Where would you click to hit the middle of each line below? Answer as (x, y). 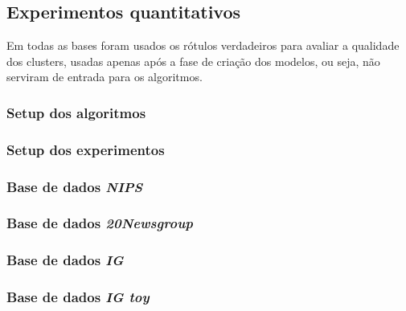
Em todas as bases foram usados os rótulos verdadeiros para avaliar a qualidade (203, 45)
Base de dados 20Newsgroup (100, 223)
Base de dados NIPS (75, 186)
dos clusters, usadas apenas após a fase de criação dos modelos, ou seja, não (193, 61)
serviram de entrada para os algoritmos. (105, 77)
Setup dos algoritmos (76, 112)
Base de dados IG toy (78, 297)
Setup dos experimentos (86, 149)
